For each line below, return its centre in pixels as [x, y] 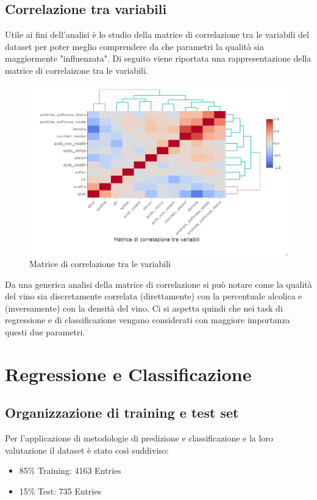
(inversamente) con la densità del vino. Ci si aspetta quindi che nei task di [144, 308]
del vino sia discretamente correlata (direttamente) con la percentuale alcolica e [154, 296]
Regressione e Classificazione [128, 373]
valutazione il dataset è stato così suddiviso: [87, 450]
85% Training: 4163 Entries [70, 470]
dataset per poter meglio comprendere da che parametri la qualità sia [135, 46]
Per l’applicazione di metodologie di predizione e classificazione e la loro [139, 438]
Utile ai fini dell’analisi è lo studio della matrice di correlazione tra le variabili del [157, 34]
